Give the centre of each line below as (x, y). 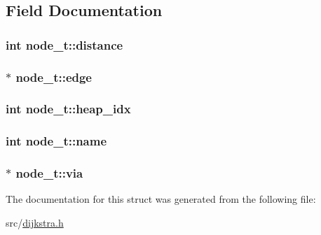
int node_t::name (56, 141)
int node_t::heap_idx (68, 109)
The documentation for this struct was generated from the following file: (161, 199)
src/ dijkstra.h (35, 222)
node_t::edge (54, 77)
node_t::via (49, 173)
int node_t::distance (64, 44)
